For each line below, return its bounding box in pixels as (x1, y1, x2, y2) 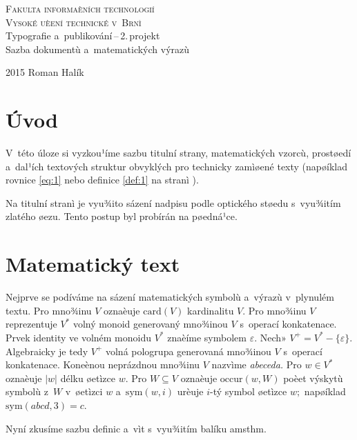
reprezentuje (6, 317, 57, 331)
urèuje (177, 384, 204, 399)
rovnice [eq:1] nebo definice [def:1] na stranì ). (6, 172, 199, 187)
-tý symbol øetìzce (209, 384, 287, 399)
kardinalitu (187, 303, 234, 317)
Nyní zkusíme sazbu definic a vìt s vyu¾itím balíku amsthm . (6, 421, 267, 435)
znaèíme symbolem (167, 330, 247, 344)
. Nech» (254, 330, 287, 344)
